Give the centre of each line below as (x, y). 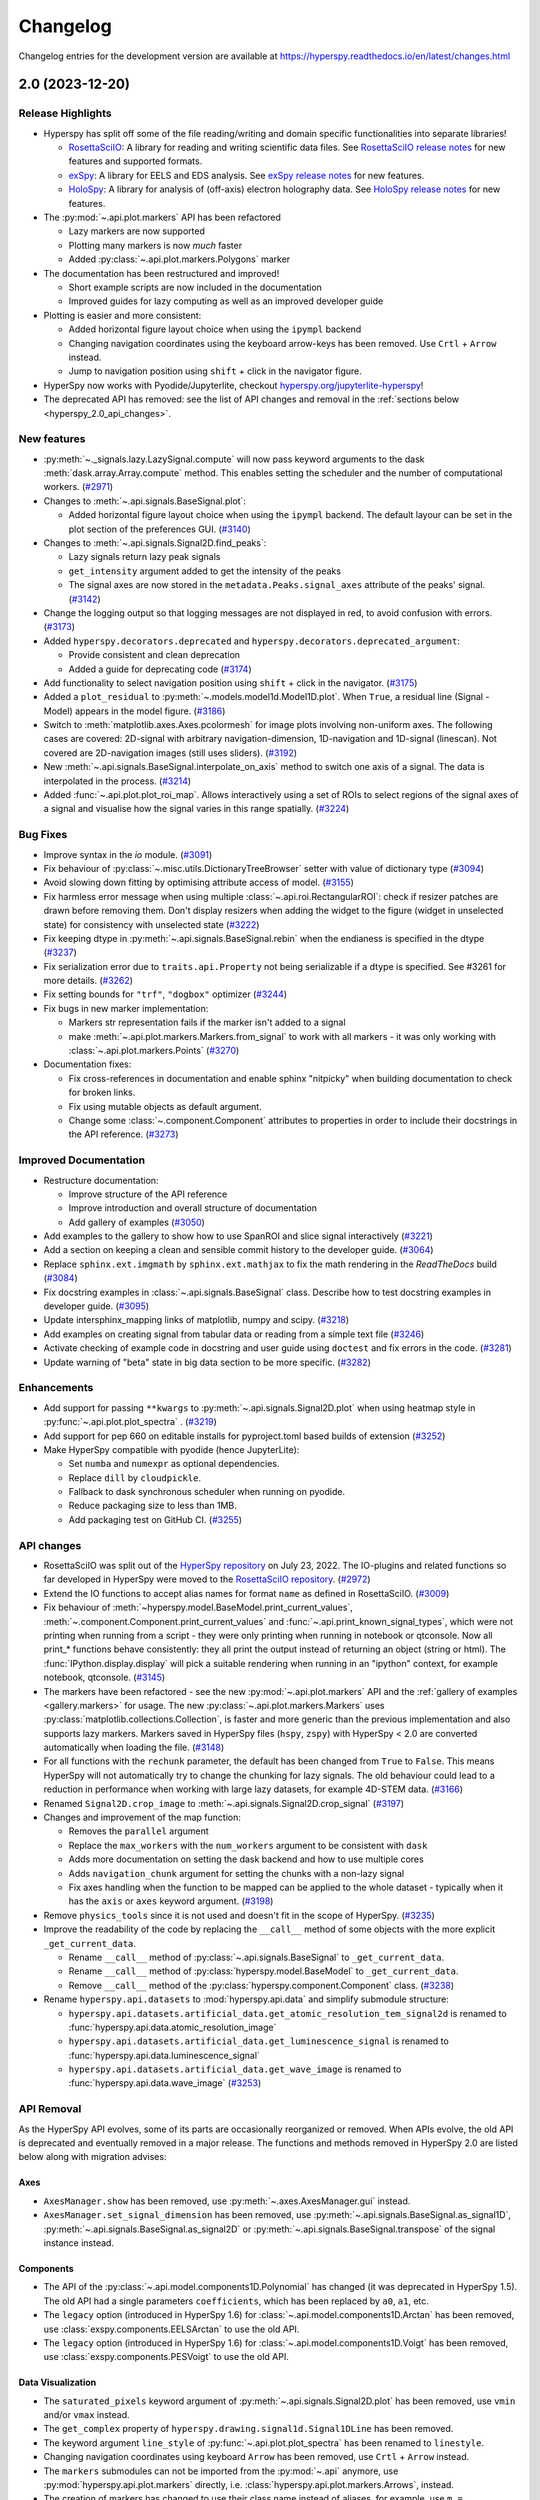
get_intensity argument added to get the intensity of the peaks (205, 571)
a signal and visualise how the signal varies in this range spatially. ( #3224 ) (196, 809)
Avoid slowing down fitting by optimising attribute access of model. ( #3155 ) (198, 882)
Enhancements (56, 1388)
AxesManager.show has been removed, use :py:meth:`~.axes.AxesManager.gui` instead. (227, 2201)
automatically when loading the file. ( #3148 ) (134, 1747)
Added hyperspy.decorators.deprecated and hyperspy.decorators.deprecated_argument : (251, 641)
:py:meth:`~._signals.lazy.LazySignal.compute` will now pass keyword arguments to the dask (234, 459)
